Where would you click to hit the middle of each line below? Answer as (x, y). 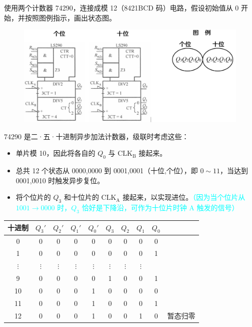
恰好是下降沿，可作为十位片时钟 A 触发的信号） (160, 208)
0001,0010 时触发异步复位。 (60, 180)
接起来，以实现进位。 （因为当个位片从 (184, 197)
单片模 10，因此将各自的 (55, 153)
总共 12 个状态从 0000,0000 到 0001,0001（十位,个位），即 (107, 171)
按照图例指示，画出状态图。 (70, 17)
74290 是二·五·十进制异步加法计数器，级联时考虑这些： (96, 136)
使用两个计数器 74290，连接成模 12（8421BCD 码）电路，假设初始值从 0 (121, 8)
